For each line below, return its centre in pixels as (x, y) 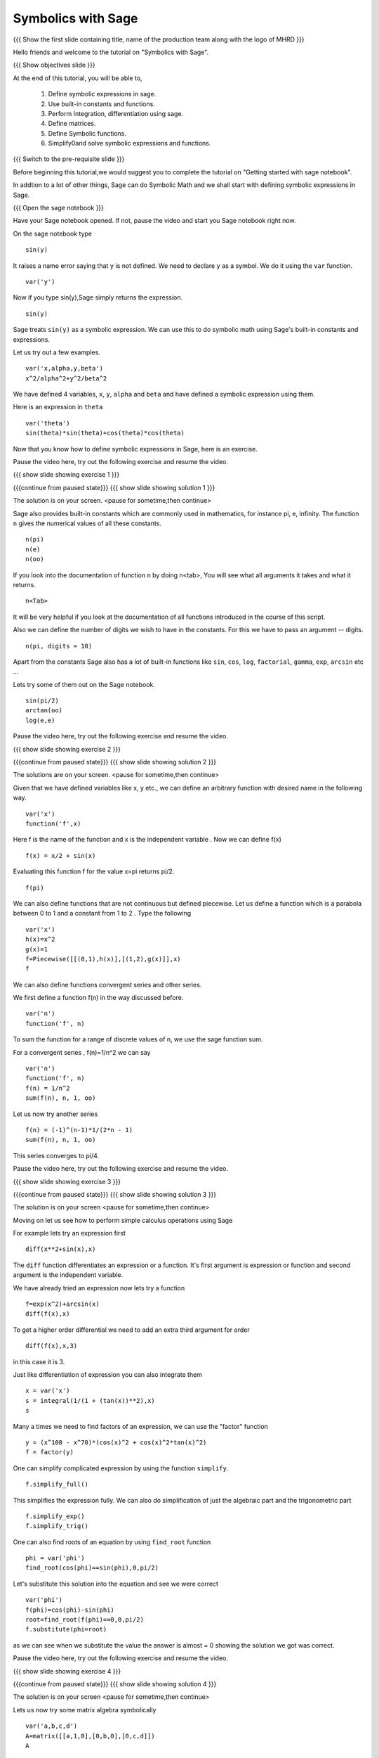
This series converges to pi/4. (56, 1155)
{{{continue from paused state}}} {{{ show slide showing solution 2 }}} (115, 762)
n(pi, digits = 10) (59, 646)
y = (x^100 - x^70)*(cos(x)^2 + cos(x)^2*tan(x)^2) (116, 1442)
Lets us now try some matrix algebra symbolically (85, 1709)
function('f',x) (53, 823)
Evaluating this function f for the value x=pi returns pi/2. (94, 871)
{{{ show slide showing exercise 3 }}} (67, 1181)
